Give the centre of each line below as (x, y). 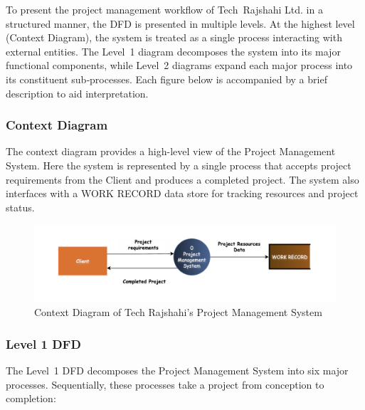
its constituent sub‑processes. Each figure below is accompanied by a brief (166, 79)
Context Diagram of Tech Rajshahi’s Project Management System (178, 312)
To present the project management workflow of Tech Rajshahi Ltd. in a (164, 9)
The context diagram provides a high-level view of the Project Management (171, 151)
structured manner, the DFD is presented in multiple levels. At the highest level (180, 23)
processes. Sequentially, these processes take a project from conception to (165, 384)
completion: (31, 398)
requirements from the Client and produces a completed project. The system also (182, 179)
